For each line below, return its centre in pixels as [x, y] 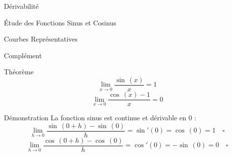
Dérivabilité [22, 6]
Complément [23, 55]
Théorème [19, 72]
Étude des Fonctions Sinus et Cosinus [60, 22]
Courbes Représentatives [41, 39]
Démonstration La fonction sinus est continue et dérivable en [95, 118]
